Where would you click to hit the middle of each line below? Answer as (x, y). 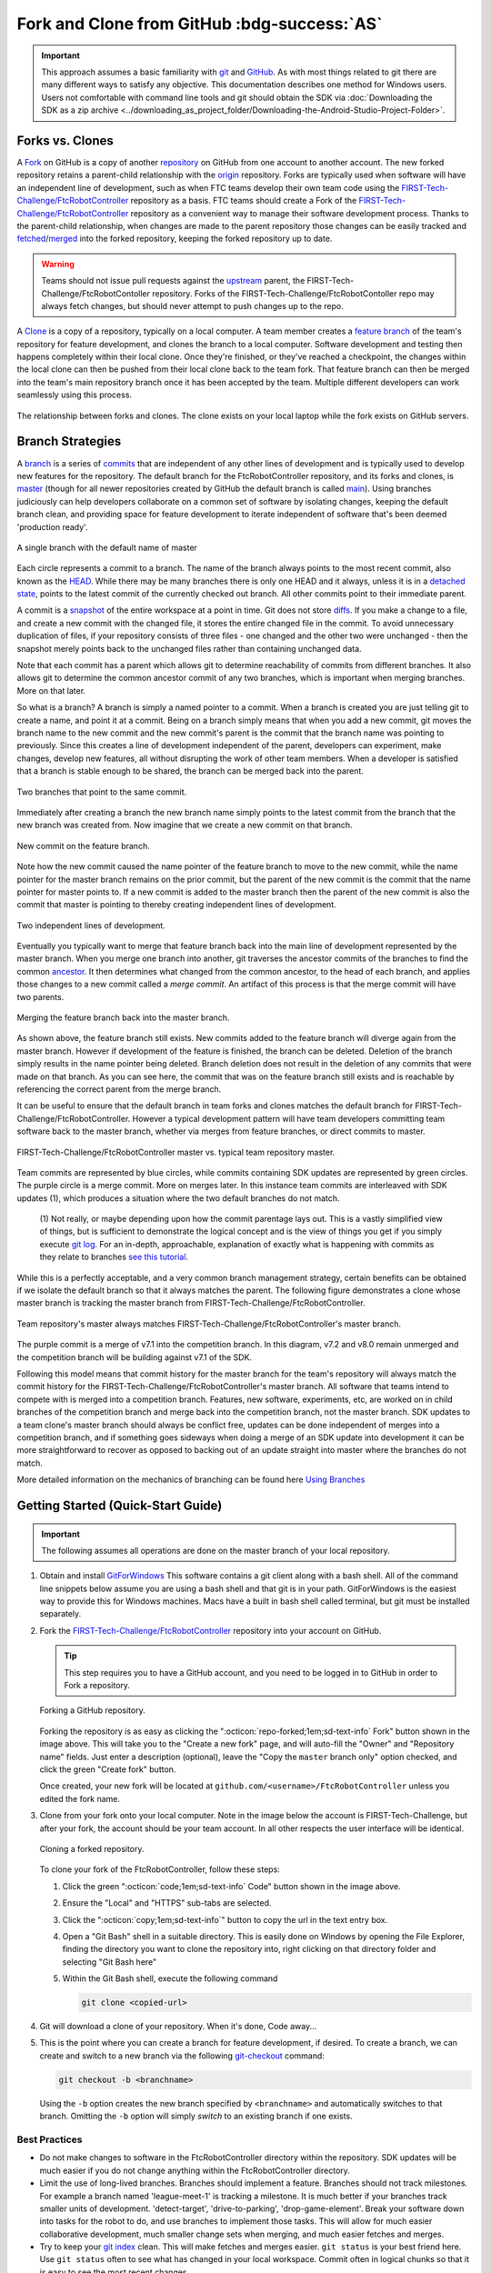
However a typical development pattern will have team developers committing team (289, 1118)
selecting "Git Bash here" (110, 1962)
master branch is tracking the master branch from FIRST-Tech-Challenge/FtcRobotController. (191, 1303)
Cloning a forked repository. (92, 1848)
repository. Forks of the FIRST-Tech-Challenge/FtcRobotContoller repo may (293, 293)
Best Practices (50, 2139)
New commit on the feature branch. (83, 846)
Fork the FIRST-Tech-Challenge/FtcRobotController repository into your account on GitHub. (210, 1630)
